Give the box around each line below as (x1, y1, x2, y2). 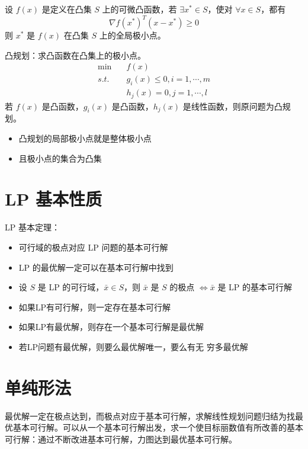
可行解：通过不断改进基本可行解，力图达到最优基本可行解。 (5, 432, 237, 445)
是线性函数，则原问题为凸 (182, 100, 283, 112)
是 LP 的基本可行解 (217, 281, 293, 293)
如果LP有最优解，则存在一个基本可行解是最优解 (18, 320, 204, 333)
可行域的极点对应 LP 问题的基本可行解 (18, 240, 168, 253)
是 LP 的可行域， (37, 281, 104, 293)
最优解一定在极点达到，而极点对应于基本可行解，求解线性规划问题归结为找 (5, 409, 295, 422)
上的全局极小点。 (99, 29, 166, 41)
